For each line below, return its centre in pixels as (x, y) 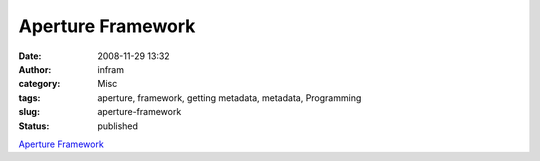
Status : (34, 126)
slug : (29, 112)
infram (111, 69)
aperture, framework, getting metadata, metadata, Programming (229, 97)
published (118, 126)
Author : (35, 69)
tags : (29, 97)
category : (39, 84)
